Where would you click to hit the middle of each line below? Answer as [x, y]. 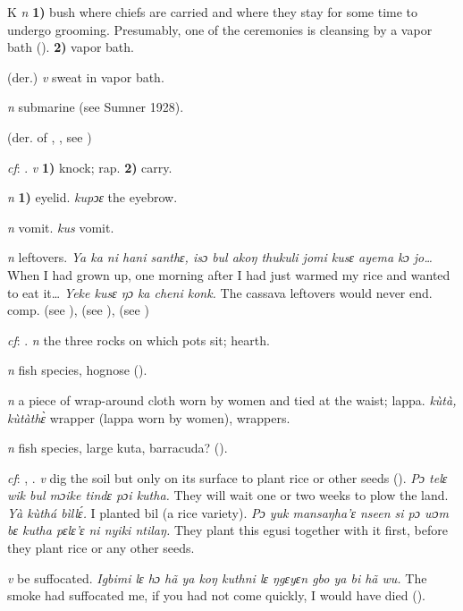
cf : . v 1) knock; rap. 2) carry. [90, 167]
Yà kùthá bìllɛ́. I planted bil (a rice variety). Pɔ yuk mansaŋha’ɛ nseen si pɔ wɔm [228, 512]
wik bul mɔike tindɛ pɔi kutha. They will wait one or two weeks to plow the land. [228, 495]
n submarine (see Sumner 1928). [96, 107]
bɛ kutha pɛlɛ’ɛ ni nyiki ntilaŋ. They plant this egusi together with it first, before [227, 530]
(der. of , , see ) [50, 136]
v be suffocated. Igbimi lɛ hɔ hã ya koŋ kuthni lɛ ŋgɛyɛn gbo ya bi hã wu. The [217, 577]
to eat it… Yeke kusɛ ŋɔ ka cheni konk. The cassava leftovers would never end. [220, 292]
